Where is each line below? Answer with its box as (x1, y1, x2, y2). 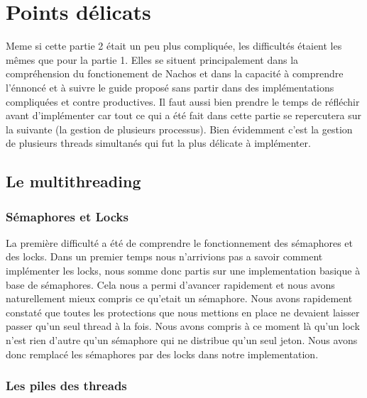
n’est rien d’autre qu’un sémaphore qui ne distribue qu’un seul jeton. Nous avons (6, 333, 358, 348)
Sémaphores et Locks (6, 207, 128, 225)
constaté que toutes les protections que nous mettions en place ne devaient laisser (6, 304, 360, 319)
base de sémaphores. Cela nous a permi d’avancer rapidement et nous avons (6, 277, 335, 292)
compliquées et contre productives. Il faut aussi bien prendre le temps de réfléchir (6, 94, 360, 109)
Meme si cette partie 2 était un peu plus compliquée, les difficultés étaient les (6, 38, 342, 53)
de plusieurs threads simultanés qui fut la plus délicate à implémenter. (6, 136, 311, 150)
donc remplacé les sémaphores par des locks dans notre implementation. (6, 346, 319, 361)
